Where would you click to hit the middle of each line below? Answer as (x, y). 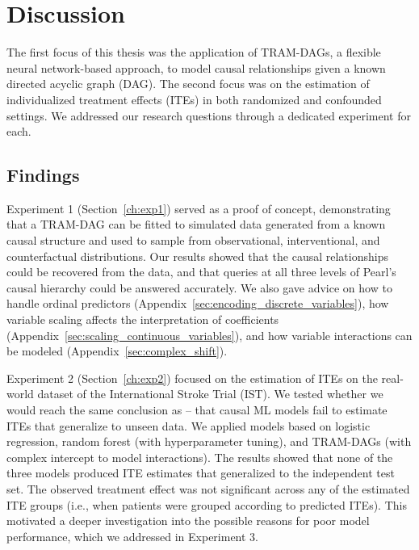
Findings (43, 175)
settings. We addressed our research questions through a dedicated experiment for (209, 115)
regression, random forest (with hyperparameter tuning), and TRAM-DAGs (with (209, 441)
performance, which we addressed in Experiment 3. (133, 536)
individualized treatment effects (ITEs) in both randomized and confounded (194, 99)
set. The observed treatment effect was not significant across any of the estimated (208, 488)
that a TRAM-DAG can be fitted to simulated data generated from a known (196, 224)
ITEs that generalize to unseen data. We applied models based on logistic (189, 425)
